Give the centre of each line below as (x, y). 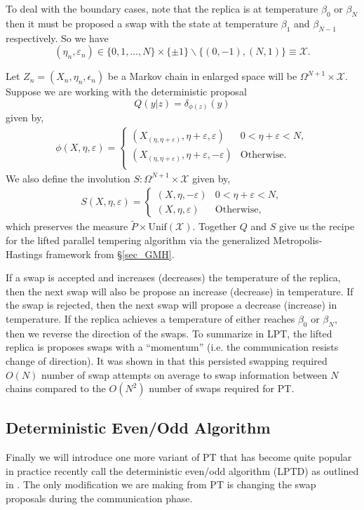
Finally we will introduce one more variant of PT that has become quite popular (179, 457)
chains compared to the (56, 388)
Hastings (24, 254)
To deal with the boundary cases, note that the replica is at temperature (162, 8)
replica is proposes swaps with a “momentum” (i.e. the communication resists (172, 347)
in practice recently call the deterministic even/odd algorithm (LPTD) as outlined (182, 470)
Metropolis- (298, 240)
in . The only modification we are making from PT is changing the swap (161, 484)
